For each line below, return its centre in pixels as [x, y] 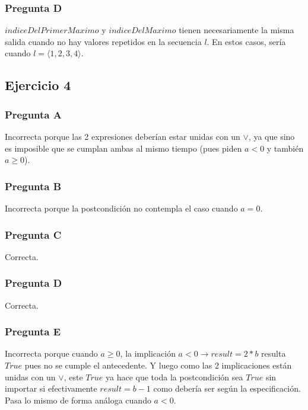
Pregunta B [33, 186]
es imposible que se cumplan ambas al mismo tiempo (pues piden [123, 148]
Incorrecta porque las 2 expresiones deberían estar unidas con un [123, 136]
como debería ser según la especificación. [227, 388]
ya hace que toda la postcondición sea [174, 377]
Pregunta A [33, 114]
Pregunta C [33, 234]
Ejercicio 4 [38, 85]
